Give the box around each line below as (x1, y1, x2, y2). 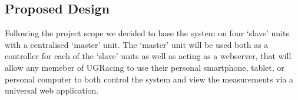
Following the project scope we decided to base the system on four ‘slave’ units (5, 27, 289, 39)
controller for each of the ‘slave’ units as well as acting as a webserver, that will (5, 50, 292, 62)
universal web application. (5, 84, 99, 96)
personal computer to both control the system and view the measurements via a (5, 73, 294, 85)
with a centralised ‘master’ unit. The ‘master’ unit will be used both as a (5, 38, 269, 50)
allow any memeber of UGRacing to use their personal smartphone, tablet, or (5, 61, 284, 73)
